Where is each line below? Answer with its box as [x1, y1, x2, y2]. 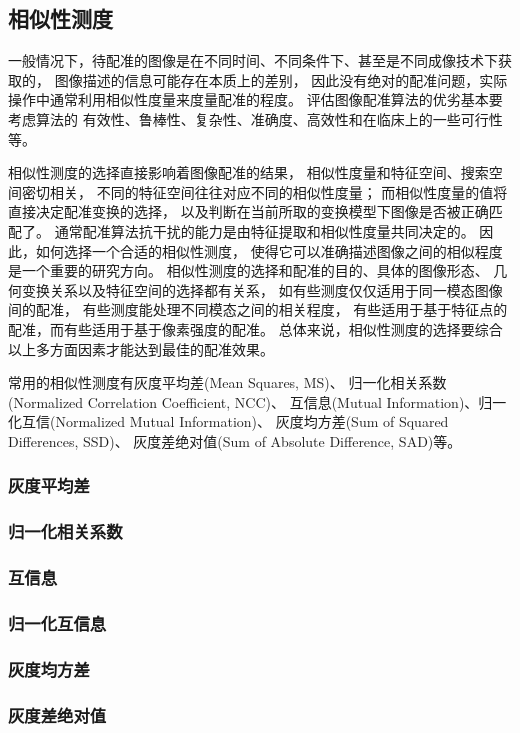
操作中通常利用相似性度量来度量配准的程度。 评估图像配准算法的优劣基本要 [8, 89, 503, 110]
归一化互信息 [8, 610, 107, 635]
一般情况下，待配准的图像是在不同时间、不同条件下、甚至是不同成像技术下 [8, 50, 498, 71]
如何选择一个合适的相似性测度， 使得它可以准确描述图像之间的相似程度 [35, 240, 503, 261]
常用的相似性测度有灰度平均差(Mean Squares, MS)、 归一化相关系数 [8, 372, 447, 393]
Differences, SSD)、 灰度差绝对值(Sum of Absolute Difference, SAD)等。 [8, 430, 462, 451]
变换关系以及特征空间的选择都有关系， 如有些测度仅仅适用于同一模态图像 [21, 279, 503, 300]
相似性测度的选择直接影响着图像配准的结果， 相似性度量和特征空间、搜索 [8, 162, 489, 183]
